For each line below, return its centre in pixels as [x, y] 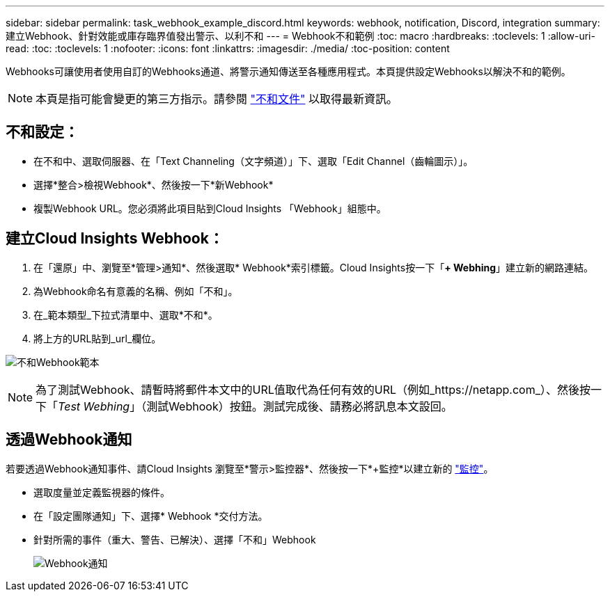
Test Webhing [94, 406]
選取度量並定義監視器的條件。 [102, 492]
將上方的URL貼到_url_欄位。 [97, 338]
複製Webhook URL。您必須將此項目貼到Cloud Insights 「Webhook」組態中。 [210, 208]
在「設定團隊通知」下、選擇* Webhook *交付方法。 [151, 516]
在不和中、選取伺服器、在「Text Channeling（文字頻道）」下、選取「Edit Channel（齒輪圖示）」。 [253, 161]
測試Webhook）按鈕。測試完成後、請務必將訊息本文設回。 [299, 406]
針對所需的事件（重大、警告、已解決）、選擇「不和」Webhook [175, 539]
